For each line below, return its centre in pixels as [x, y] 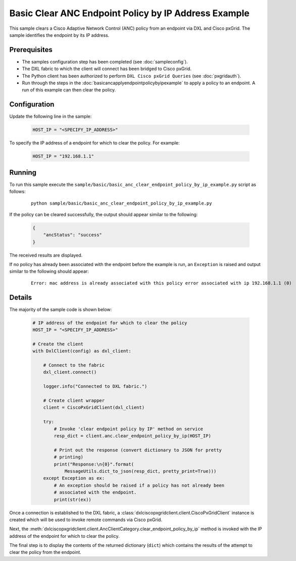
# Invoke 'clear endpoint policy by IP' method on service [129, 429]
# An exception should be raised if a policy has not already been [139, 485]
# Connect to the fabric [74, 365]
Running [23, 172]
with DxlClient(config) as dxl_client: [82, 351]
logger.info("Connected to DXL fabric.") [95, 387]
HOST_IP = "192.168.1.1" [63, 156]
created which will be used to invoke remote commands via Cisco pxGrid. [86, 520]
